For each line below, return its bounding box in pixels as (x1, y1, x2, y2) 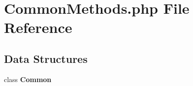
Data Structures (4, 51, 88, 66)
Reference (4, 17, 72, 37)
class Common (4, 74, 52, 84)
